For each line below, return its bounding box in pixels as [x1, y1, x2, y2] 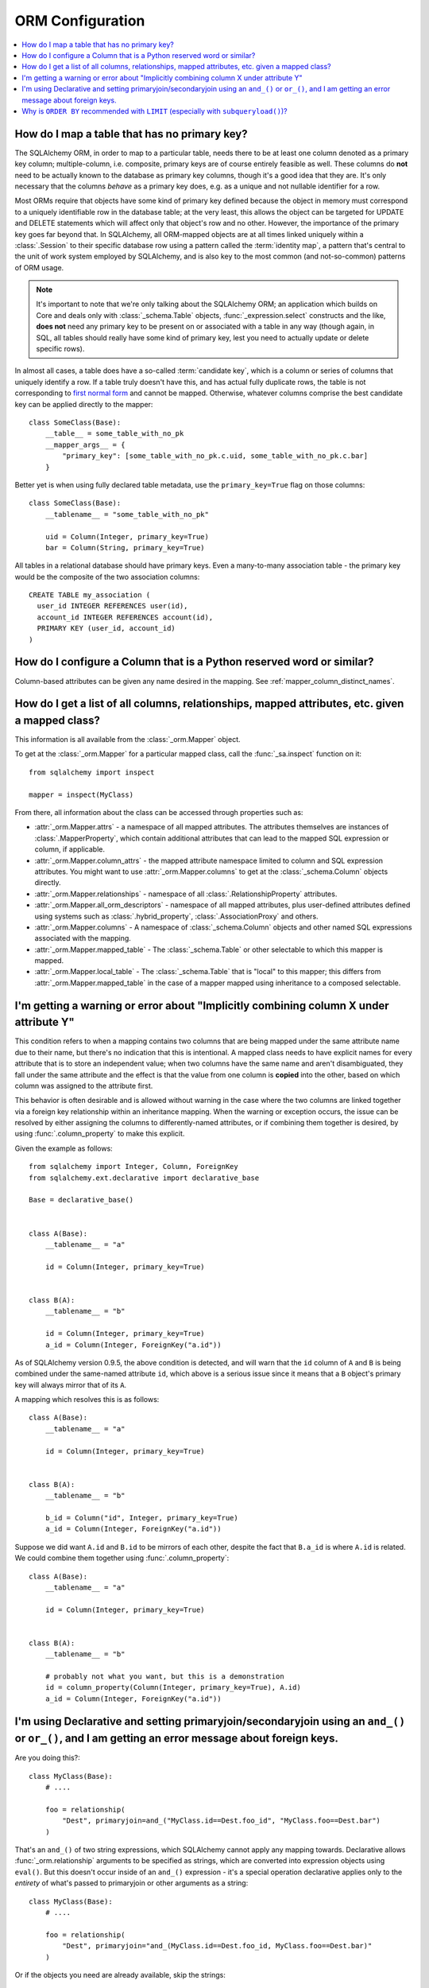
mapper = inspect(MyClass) [29, 790, 134, 799]
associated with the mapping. [34, 934, 131, 943]
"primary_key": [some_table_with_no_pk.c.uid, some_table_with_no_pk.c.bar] [62, 452, 369, 460]
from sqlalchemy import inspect [29, 767, 155, 777]
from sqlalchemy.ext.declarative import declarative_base [29, 1173, 260, 1182]
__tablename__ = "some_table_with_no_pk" [44, 510, 210, 518]
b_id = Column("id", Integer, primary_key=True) [44, 1513, 238, 1522]
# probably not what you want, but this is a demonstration [44, 1672, 285, 1681]
